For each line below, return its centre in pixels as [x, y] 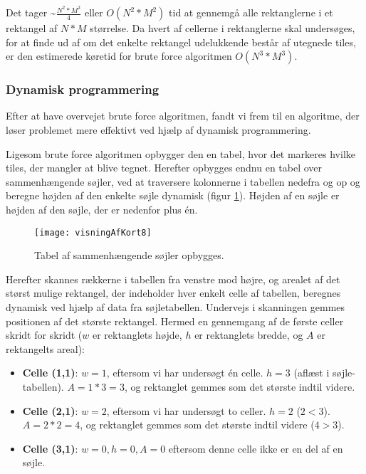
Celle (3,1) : [50, 448]
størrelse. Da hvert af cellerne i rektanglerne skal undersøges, [223, 28]
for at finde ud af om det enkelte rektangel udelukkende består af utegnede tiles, [181, 42]
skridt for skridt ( [44, 335]
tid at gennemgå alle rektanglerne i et [251, 12]
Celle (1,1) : [50, 373]
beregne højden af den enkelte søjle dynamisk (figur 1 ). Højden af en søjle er [173, 195]
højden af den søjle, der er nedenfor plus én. [102, 210]
